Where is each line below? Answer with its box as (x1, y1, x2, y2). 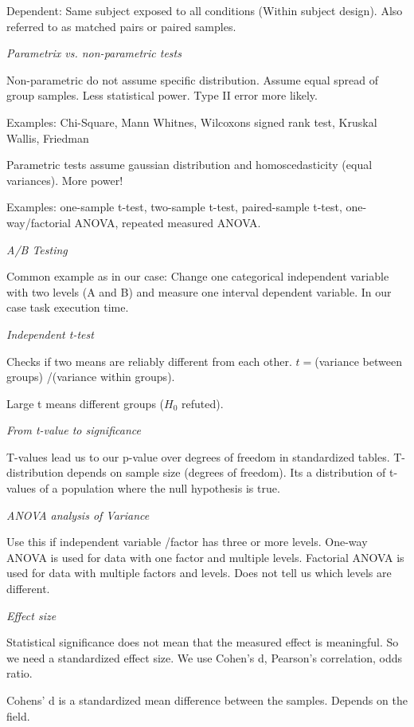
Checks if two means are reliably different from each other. (6, 352, 292, 369)
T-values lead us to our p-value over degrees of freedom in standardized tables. (6, 448, 390, 465)
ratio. (6, 665, 33, 682)
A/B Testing (6, 241, 68, 257)
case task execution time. (6, 299, 129, 316)
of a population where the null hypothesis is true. (39, 480, 280, 497)
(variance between (314, 352, 402, 369)
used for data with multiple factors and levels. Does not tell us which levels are (6, 564, 392, 581)
